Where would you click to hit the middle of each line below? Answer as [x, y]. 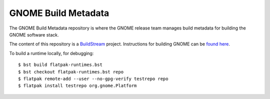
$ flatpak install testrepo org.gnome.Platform [77, 86]
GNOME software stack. [34, 34]
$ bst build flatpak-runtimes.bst [60, 65]
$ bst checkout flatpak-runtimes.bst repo [71, 72]
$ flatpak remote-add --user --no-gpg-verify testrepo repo [93, 78]
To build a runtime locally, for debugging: [51, 53]
